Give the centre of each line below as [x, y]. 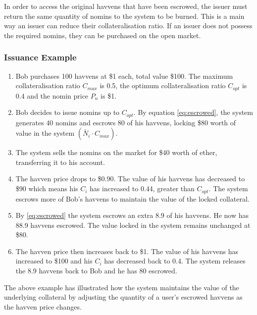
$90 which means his [47, 188]
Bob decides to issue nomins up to [68, 112]
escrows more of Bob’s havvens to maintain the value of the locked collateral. [132, 198]
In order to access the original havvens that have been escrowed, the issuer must [126, 6]
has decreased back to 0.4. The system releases [175, 261]
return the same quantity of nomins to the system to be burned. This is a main [124, 16]
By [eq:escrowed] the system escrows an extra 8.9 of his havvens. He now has [132, 215]
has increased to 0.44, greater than [142, 188]
